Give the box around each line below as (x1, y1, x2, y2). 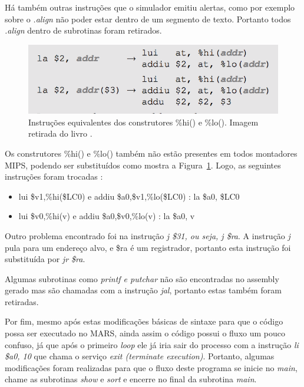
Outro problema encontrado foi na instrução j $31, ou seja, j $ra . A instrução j (5, 229, 290, 242)
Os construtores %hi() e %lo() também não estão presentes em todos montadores (5, 147, 298, 159)
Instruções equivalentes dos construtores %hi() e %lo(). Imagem (28, 115, 259, 128)
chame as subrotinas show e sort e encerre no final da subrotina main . (5, 373, 257, 385)
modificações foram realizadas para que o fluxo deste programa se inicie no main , (5, 361, 298, 373)
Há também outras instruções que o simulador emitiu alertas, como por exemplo (5, 1, 295, 13)
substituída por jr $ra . (5, 253, 85, 265)
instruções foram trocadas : (5, 170, 103, 183)
